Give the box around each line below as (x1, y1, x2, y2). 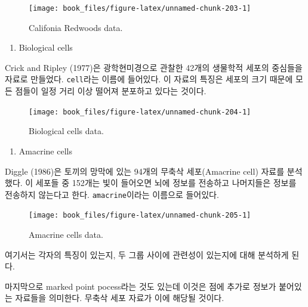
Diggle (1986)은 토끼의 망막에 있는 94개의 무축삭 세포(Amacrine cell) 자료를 (5, 165, 285, 177)
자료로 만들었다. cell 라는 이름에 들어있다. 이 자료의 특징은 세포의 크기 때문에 (5, 73, 293, 85)
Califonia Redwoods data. (29, 21, 123, 33)
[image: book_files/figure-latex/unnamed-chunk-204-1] (29, 107, 251, 116)
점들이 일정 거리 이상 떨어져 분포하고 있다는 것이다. (15, 85, 207, 97)
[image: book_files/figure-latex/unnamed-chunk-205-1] (29, 211, 251, 220)
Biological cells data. (29, 125, 104, 137)
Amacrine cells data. (29, 228, 103, 241)
